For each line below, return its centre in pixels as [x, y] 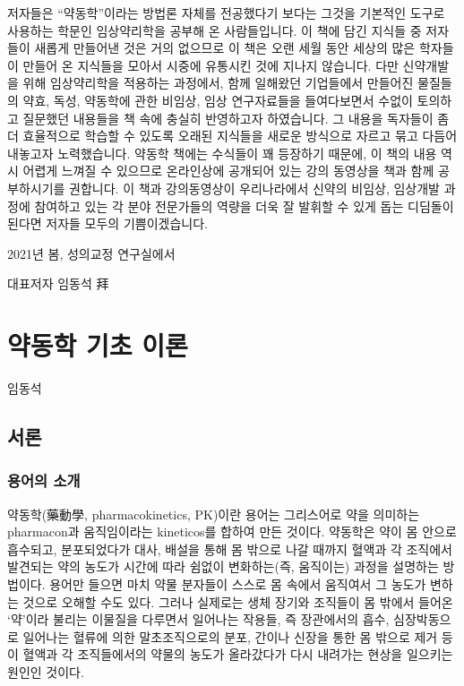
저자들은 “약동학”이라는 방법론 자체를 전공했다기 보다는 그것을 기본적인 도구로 [226, 13]
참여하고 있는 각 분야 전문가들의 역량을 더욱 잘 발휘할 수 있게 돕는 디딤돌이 [244, 206]
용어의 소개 [44, 480]
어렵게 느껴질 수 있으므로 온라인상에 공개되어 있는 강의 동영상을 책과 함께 [228, 171]
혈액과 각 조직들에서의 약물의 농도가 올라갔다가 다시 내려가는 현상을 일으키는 [238, 654]
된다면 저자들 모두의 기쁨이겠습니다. [107, 223]
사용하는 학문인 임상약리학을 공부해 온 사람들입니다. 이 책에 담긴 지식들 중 [215, 30]
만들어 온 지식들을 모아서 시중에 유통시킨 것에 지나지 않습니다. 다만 [211, 65]
